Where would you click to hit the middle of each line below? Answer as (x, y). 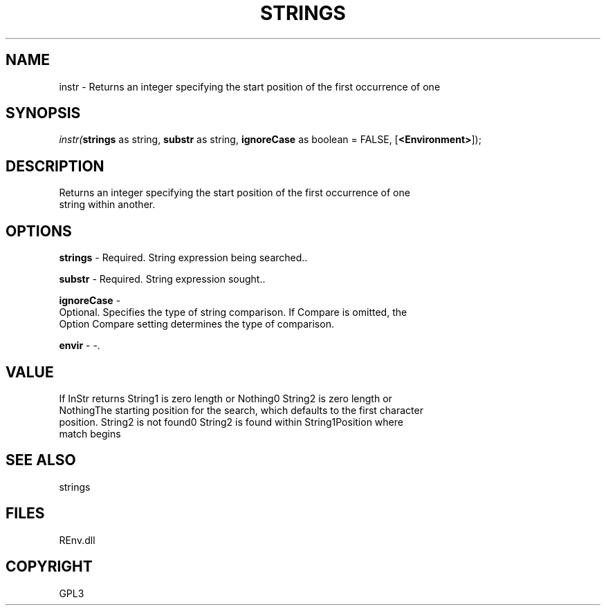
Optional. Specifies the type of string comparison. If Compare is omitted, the (233, 312)
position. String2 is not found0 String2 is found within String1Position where (231, 422)
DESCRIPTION (55, 166)
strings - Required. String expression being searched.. (183, 258)
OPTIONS (39, 231)
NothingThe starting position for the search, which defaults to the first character (241, 410)
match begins (90, 433)
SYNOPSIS (43, 113)
